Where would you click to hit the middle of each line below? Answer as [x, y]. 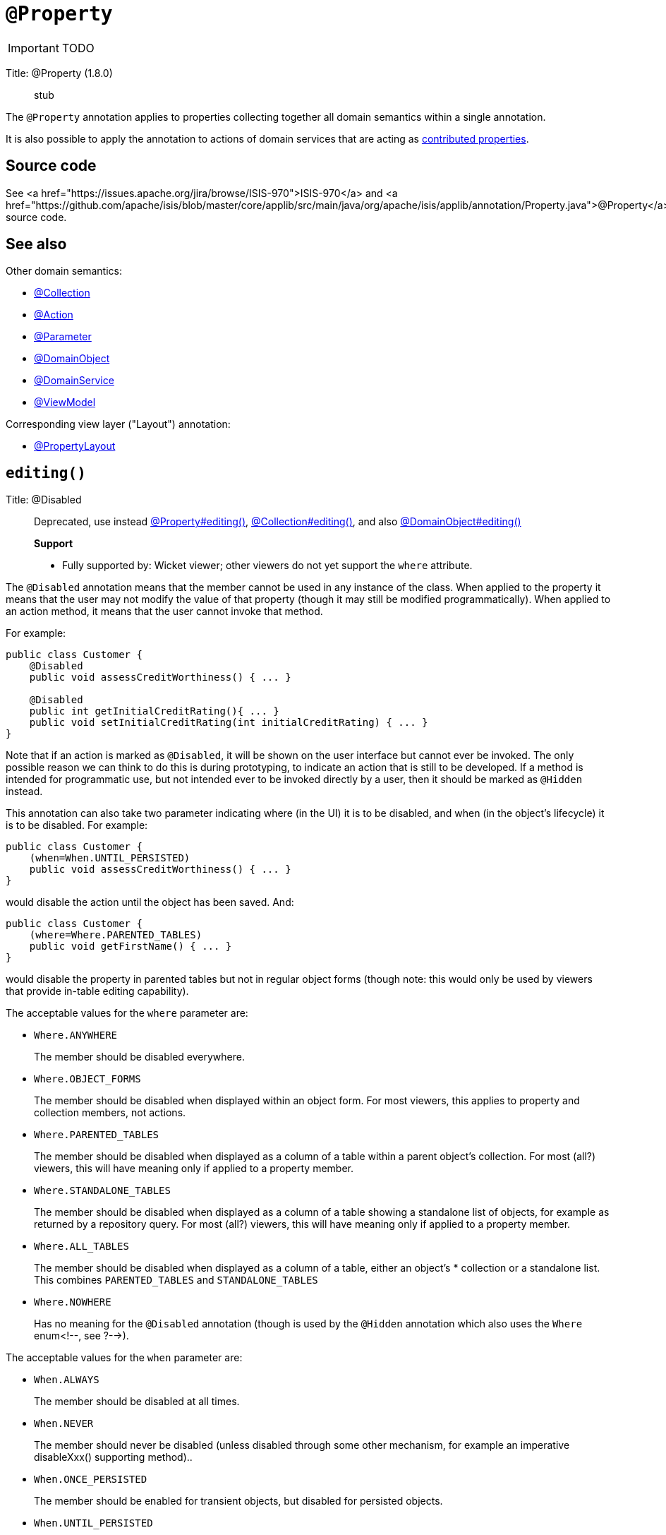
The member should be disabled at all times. [137, 1402]
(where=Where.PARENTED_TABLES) [116, 935]
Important [34, 48]
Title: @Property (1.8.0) [59, 73]
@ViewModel [65, 402]
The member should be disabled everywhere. [139, 1057]
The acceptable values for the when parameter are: [124, 1358]
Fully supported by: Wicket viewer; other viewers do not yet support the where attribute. [267, 566]
